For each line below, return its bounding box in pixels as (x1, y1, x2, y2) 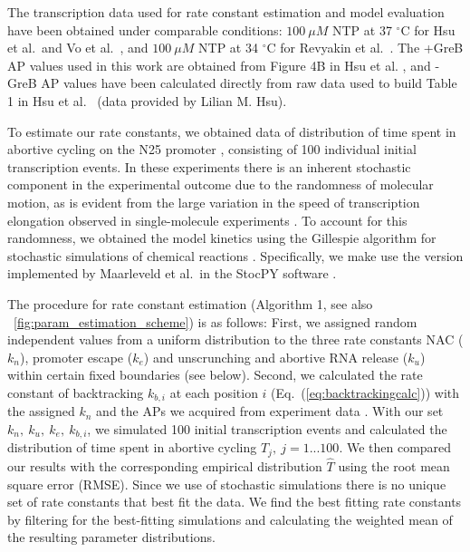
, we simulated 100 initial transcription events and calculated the (87, 419, 447, 438)
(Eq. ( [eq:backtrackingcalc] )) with (271, 383, 460, 402)
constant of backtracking (7, 383, 144, 402)
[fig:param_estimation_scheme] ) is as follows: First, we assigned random (14, 312, 417, 331)
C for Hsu (400, 20, 456, 39)
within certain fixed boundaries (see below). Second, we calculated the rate (7, 365, 423, 384)
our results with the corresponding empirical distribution (7, 457, 322, 476)
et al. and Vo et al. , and (7, 38, 149, 57)
